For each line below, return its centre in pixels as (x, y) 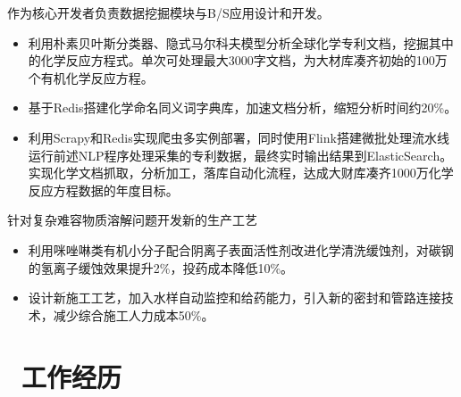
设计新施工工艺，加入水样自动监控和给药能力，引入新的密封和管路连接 (235, 298)
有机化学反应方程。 (97, 77)
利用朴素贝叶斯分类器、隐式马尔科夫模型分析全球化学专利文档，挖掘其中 (241, 42)
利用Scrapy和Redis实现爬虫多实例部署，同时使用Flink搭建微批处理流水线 (239, 137)
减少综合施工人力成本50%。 (134, 314)
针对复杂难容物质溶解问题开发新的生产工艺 (132, 220)
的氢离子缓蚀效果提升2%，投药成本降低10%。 (161, 267)
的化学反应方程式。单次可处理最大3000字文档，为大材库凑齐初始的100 (231, 60)
